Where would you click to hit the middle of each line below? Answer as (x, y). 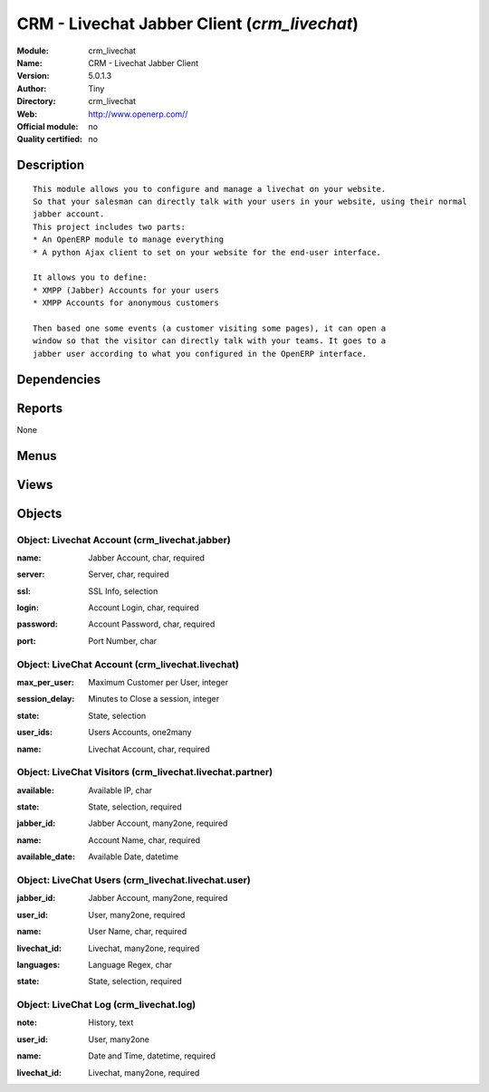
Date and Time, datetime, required (152, 1056)
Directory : (36, 101)
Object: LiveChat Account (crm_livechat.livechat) (128, 664)
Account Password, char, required (152, 624)
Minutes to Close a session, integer (154, 699)
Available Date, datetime (134, 857)
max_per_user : (45, 682)
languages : (38, 964)
